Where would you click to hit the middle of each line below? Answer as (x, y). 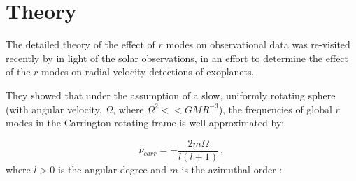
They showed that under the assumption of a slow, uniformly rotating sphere (171, 95)
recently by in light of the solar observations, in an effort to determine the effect (177, 58)
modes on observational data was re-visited (258, 44)
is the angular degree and (112, 169)
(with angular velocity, (54, 109)
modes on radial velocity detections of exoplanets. (148, 72)
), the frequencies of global (275, 109)
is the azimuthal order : (232, 169)
